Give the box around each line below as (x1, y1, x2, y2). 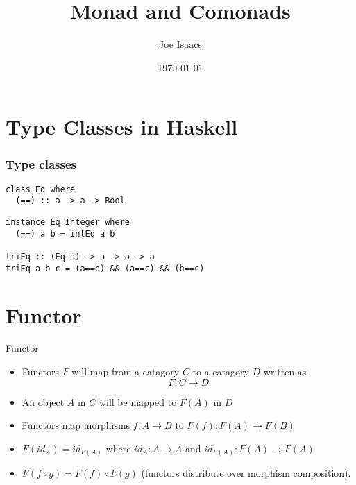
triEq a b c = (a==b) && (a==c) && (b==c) (6, 263, 205, 273)
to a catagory (192, 364, 249, 379)
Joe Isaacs (159, 37, 202, 51)
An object (22, 394, 65, 409)
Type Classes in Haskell (6, 112, 238, 141)
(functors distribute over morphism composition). (141, 466, 351, 480)
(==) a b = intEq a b (15, 228, 115, 239)
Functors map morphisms (22, 418, 130, 432)
